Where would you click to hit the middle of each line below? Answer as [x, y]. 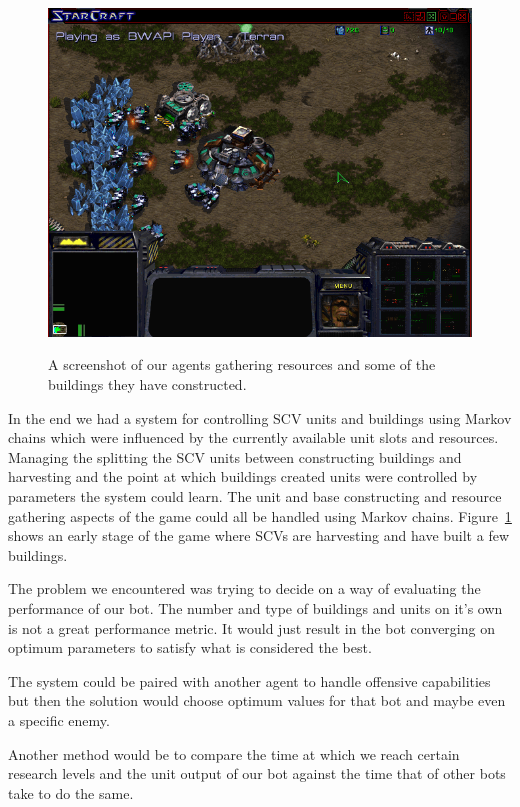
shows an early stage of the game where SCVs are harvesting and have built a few [258, 535]
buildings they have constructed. [147, 384]
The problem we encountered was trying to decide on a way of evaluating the [244, 588]
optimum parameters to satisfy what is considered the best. [190, 647]
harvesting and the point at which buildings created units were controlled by [243, 476]
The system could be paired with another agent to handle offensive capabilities [249, 680]
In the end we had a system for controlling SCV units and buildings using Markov [260, 417]
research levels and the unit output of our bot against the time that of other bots [257, 773]
